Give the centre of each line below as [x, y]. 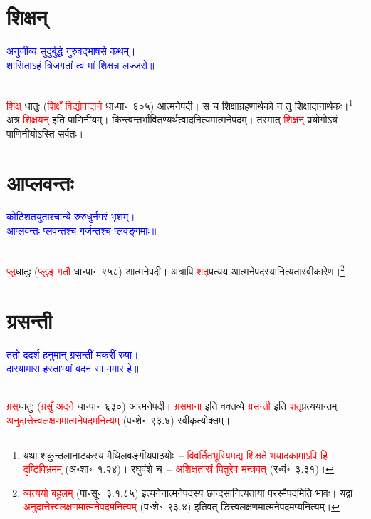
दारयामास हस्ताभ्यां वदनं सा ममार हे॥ [73, 368]
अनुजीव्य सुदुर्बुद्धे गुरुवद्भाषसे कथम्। [71, 51]
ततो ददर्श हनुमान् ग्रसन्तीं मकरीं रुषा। [73, 354]
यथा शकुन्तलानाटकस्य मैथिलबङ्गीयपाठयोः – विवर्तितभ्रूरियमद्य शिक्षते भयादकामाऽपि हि [175, 454]
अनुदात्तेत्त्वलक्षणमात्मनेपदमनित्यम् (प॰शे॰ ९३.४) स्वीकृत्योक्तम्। [119, 420]
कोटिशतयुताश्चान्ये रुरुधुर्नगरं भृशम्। [71, 216]
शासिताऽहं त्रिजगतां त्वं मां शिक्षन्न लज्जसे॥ [80, 65]
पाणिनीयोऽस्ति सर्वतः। [45, 133]
